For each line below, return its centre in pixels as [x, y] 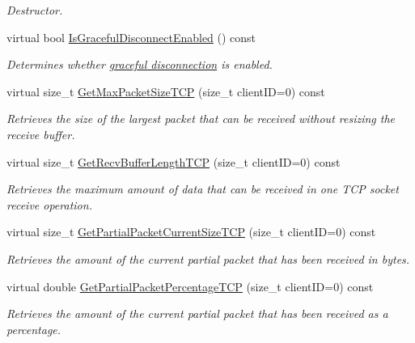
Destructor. [35, 10]
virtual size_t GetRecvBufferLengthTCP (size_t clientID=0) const [174, 161]
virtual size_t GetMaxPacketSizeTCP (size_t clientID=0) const [166, 91]
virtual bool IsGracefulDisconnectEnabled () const [131, 37]
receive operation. [49, 204]
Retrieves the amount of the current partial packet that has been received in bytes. [208, 258]
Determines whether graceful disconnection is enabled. [140, 64]
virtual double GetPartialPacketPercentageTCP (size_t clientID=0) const [190, 286]
